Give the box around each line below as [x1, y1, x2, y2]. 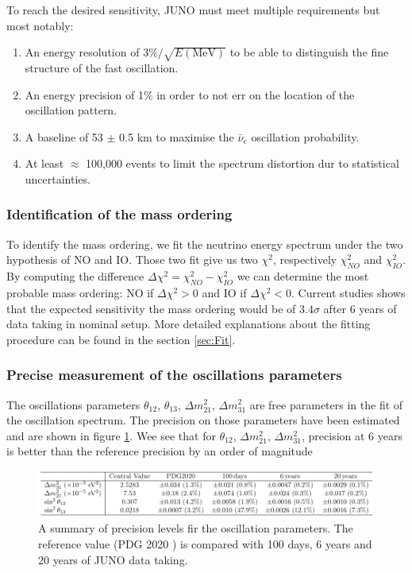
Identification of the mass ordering [6, 204, 233, 224]
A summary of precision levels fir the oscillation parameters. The [38, 520, 353, 536]
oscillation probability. [251, 128, 360, 145]
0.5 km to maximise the [119, 128, 234, 145]
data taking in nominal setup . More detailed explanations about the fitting [6, 316, 371, 332]
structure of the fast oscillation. [25, 59, 179, 75]
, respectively [272, 251, 337, 268]
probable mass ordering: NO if [6, 284, 154, 300]
